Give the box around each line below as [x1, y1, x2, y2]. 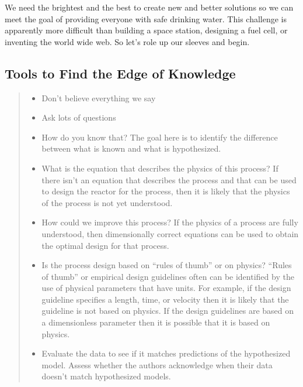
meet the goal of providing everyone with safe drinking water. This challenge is [5, 12, 287, 25]
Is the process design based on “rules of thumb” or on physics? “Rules [41, 259, 292, 271]
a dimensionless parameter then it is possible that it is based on [41, 316, 270, 328]
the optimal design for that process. [41, 239, 169, 251]
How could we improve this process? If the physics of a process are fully [41, 216, 298, 228]
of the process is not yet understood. [41, 196, 173, 208]
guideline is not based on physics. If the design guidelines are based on [41, 304, 294, 317]
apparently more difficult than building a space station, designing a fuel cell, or [5, 24, 288, 36]
